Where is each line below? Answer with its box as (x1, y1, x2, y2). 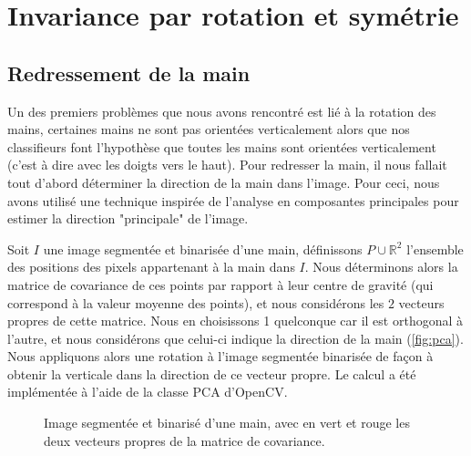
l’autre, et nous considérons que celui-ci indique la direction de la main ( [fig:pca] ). (7, 328, 464, 347)
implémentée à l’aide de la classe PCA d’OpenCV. (7, 382, 288, 401)
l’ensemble (406, 239, 464, 258)
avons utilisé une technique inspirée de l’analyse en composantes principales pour (7, 191, 459, 210)
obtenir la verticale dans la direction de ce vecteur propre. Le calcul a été (7, 364, 416, 383)
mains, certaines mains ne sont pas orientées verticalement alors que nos (7, 119, 410, 139)
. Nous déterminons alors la (304, 257, 458, 276)
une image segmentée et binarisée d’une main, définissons (43, 239, 363, 258)
